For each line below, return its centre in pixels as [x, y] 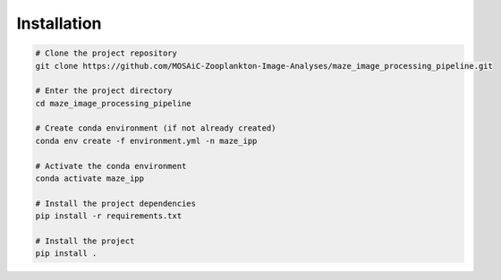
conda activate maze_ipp [90, 178]
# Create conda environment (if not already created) [156, 128]
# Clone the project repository [106, 53]
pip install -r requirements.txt [109, 216]
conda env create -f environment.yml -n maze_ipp [146, 140]
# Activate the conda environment [111, 166]
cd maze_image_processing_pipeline [113, 103]
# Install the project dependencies [116, 203]
